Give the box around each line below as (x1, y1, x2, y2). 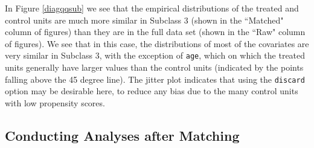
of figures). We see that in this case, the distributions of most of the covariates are (5, 37, 309, 50)
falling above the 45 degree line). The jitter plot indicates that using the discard (5, 72, 305, 85)
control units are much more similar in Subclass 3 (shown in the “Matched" (5, 13, 284, 26)
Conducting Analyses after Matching (5, 126, 240, 144)
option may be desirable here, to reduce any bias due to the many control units (5, 85, 298, 97)
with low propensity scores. (5, 96, 105, 109)
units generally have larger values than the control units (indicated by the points (5, 61, 304, 74)
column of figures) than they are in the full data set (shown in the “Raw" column (5, 25, 306, 38)
